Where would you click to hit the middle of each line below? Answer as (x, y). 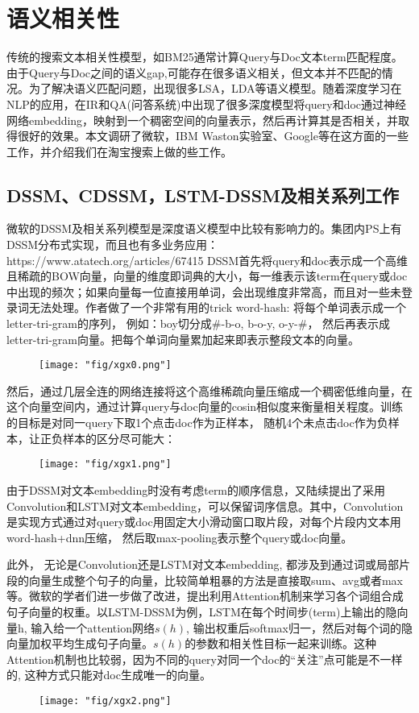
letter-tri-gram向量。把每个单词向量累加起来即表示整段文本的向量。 (183, 339)
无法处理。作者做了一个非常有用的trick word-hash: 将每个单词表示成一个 (217, 307)
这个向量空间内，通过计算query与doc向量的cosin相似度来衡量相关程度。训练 (205, 406)
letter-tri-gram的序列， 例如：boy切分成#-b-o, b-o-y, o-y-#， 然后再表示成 (199, 323)
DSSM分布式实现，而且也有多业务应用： (113, 245)
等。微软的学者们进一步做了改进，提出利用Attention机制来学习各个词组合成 (205, 596)
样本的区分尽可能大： (119, 438)
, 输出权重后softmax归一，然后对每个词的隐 (299, 627)
